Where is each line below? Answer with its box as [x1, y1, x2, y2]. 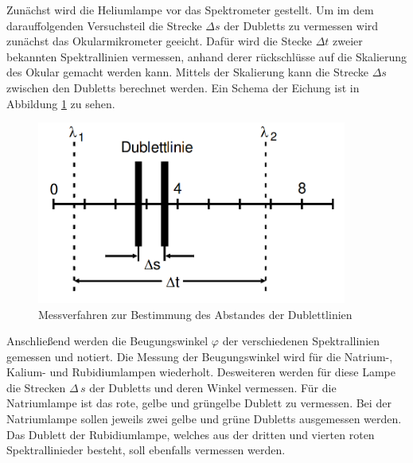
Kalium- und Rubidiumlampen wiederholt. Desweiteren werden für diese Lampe [6, 364, 395, 380]
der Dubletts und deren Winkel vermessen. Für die [89, 379, 337, 395]
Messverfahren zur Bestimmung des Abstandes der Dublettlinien [38, 305, 353, 322]
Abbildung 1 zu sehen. [6, 95, 115, 111]
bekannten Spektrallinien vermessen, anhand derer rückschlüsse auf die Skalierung [6, 48, 407, 64]
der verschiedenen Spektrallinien [222, 333, 380, 349]
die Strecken [6, 379, 66, 395]
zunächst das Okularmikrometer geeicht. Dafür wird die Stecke [6, 33, 312, 49]
